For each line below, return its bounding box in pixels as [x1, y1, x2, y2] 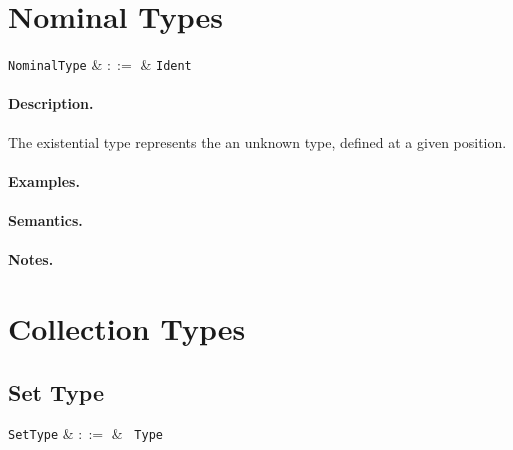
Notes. [8, 249, 54, 270]
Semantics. [8, 209, 83, 230]
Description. [8, 93, 94, 114]
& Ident [140, 54, 192, 75]
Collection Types [8, 307, 246, 348]
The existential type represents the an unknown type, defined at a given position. [8, 131, 507, 152]
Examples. [8, 170, 80, 191]
